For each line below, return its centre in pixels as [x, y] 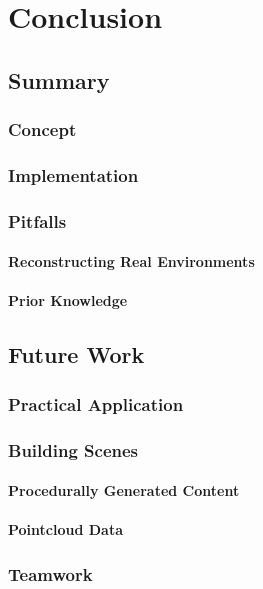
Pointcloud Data [66, 529]
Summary [59, 79]
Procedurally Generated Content [124, 490]
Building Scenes [73, 449]
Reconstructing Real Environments [131, 261]
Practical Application [96, 403]
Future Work [76, 354]
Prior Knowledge [68, 300]
